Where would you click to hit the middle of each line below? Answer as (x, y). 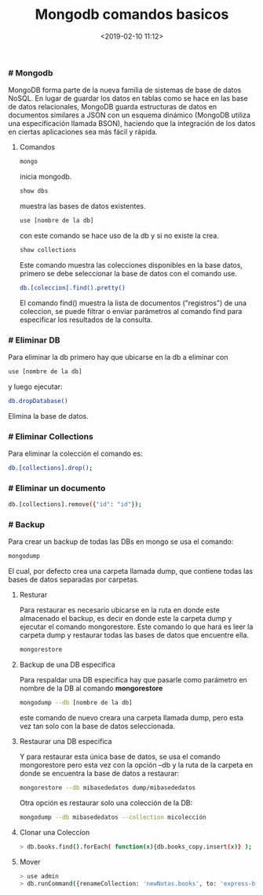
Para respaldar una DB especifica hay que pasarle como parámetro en (133, 680)
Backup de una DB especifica (67, 665)
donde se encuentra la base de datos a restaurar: (99, 773)
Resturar (33, 595)
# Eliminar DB (34, 340)
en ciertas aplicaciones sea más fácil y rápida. (83, 132)
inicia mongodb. (46, 177)
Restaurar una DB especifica (66, 741)
